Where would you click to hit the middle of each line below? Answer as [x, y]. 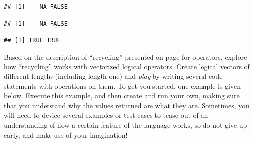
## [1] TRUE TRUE [32, 40]
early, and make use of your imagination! [66, 134]
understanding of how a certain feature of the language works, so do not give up [126, 124]
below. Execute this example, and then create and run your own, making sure [122, 96]
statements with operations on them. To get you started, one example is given [122, 86]
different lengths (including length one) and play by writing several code [113, 76]
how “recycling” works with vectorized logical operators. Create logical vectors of [127, 66]
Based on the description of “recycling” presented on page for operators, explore [126, 56]
